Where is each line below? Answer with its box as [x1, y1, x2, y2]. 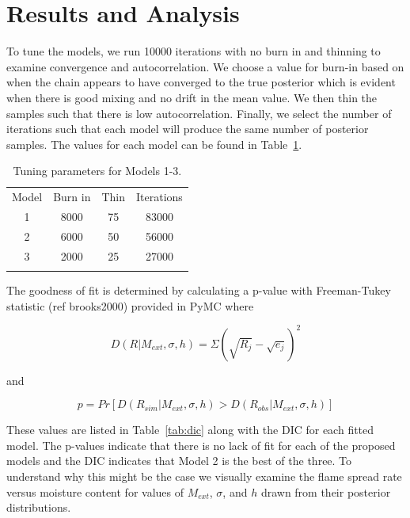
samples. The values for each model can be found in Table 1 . [6, 135, 302, 152]
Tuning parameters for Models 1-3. [13, 162, 182, 179]
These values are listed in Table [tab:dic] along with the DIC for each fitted [6, 421, 374, 438]
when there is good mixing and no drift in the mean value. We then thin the [6, 89, 378, 105]
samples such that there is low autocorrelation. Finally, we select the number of [6, 105, 392, 121]
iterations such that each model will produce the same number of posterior [6, 120, 369, 137]
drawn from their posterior [260, 483, 391, 500]
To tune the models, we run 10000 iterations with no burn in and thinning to [6, 43, 381, 59]
